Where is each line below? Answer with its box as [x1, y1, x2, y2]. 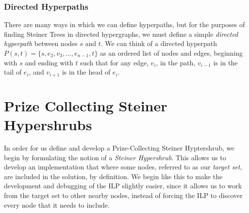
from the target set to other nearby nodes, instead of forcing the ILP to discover [4, 190, 243, 200]
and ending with [25, 57, 73, 67]
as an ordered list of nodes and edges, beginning [100, 48, 243, 58]
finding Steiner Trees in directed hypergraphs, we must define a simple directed [4, 29, 238, 39]
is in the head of [62, 67, 111, 77]
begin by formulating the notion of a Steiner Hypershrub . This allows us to [4, 152, 226, 162]
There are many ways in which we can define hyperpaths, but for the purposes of [4, 19, 245, 30]
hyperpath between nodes [4, 38, 78, 48]
